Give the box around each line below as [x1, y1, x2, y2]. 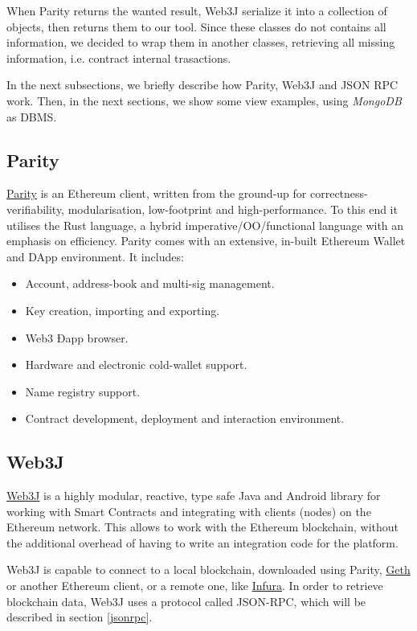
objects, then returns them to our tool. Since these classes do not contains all [6, 18, 386, 35]
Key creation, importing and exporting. [25, 301, 220, 318]
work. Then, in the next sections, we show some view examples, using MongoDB [6, 92, 402, 109]
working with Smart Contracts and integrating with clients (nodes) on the [6, 502, 371, 519]
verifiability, [6, 200, 65, 217]
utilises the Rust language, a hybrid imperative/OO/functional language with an [6, 216, 404, 233]
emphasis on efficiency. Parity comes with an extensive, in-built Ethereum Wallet [6, 232, 406, 249]
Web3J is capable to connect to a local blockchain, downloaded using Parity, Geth [6, 561, 411, 578]
